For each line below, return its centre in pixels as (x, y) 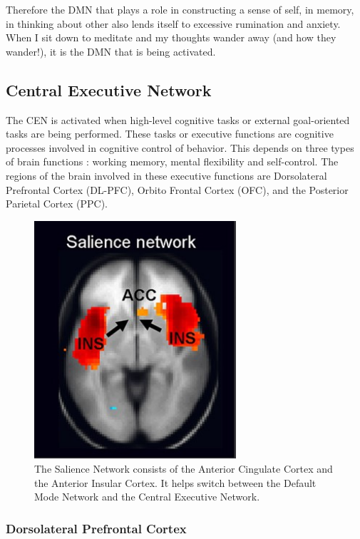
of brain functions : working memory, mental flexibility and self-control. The (172, 161)
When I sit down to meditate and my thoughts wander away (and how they (171, 37)
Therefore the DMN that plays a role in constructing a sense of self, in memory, (180, 9)
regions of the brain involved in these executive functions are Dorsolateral (166, 175)
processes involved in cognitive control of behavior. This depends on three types (180, 147)
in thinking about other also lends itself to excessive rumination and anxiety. (173, 23)
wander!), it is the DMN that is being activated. (111, 51)
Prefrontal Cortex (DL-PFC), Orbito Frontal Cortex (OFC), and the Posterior (177, 189)
